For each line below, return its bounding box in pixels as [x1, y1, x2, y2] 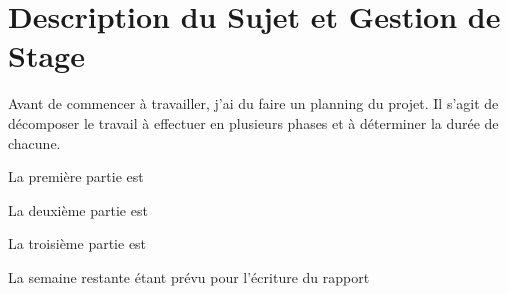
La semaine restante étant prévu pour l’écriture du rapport [8, 266, 370, 287]
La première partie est [8, 166, 144, 187]
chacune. [8, 132, 61, 153]
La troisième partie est [8, 233, 147, 254]
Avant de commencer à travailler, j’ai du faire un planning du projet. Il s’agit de [8, 93, 499, 114]
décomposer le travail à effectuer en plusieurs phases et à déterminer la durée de [8, 112, 499, 133]
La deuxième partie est [8, 199, 148, 220]
